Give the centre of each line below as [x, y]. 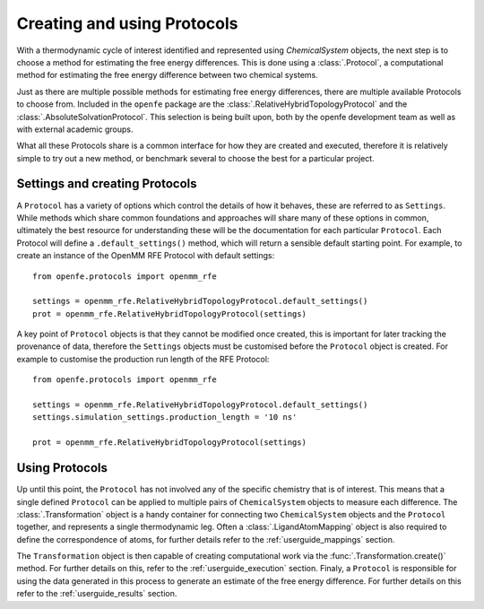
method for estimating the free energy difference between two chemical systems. [167, 75]
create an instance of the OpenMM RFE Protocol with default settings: [146, 256]
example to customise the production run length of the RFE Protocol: [143, 359]
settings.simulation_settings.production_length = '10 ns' [165, 418]
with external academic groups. [75, 129]
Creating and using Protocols [127, 23]
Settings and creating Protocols [107, 184]
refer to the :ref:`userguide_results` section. [97, 594]
